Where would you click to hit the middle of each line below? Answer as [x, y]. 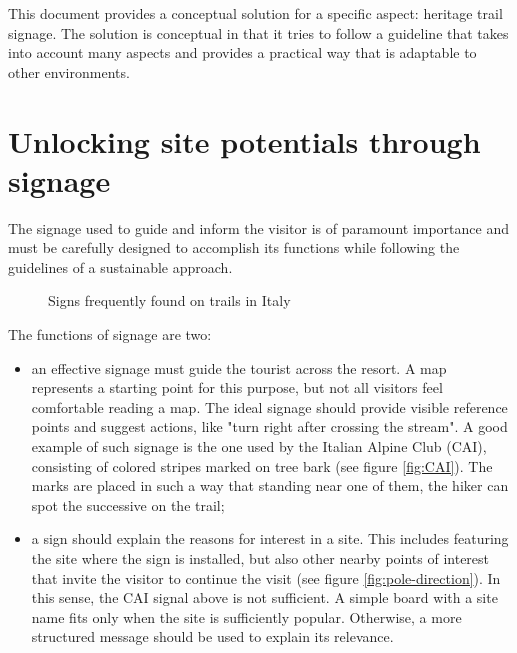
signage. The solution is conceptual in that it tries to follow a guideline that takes [258, 32]
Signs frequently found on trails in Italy [169, 300]
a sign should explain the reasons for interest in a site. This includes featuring [270, 538]
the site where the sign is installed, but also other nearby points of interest [260, 558]
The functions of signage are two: [110, 334]
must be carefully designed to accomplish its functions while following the [234, 247]
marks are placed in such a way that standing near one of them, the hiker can [270, 485]
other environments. [69, 71]
